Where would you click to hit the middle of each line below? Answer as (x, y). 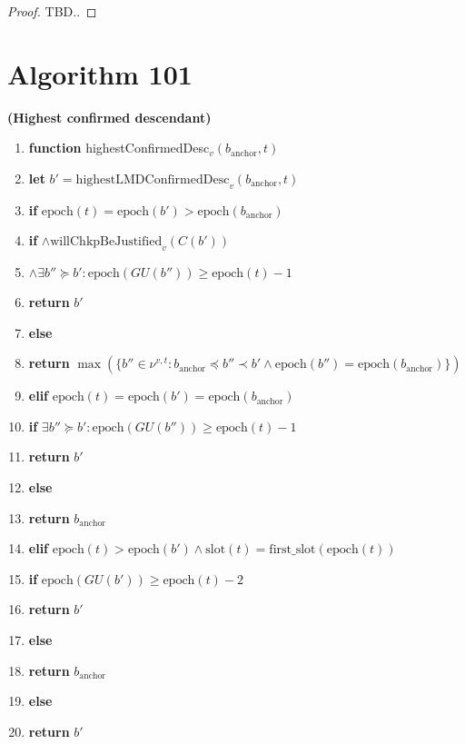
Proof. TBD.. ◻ (52, 11)
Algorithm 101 (100, 73)
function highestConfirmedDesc (119, 148)
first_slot (292, 550)
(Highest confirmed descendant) (109, 117)
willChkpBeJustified (106, 242)
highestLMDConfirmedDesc (153, 179)
